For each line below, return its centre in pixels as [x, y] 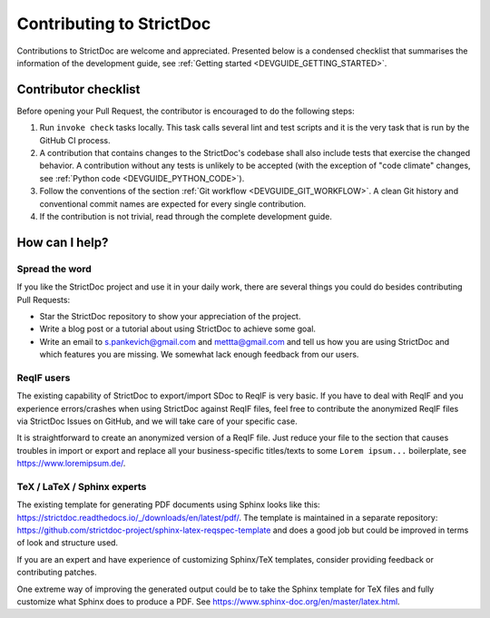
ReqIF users [44, 378]
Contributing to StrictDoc [114, 24]
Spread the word [54, 269]
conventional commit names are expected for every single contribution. [173, 203]
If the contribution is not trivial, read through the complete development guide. [186, 216]
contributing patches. [57, 573]
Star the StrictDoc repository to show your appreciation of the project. [170, 316]
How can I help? [63, 242]
